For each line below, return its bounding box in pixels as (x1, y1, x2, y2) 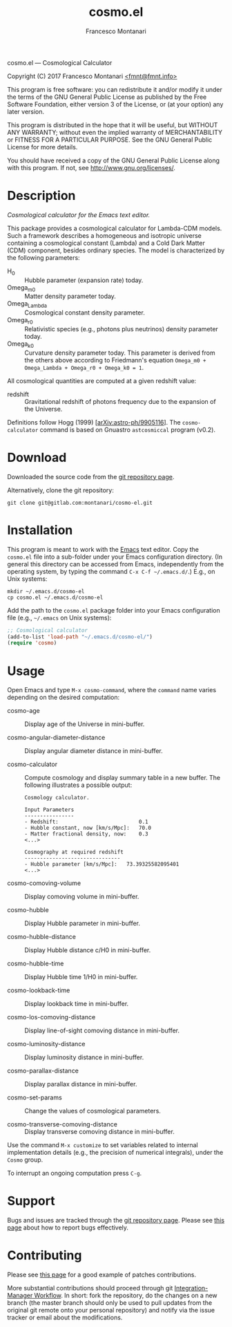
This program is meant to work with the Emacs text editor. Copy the (7, 545, 199, 553)
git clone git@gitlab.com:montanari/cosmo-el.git (7, 499, 153, 506)
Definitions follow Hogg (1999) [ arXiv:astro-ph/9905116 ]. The (7, 418, 181, 426)
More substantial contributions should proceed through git (7, 1284, 173, 1292)
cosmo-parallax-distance (7, 1066, 79, 1075)
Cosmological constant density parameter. (24, 308, 145, 317)
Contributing (7, 1247, 82, 1263)
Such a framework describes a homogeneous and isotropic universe (7, 231, 202, 239)
